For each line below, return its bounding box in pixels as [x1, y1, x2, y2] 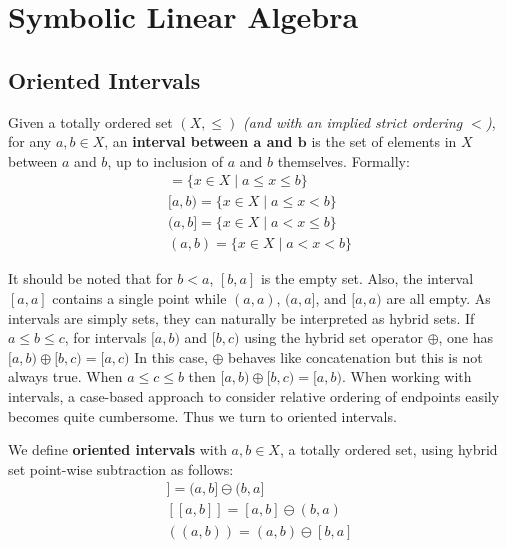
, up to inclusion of [107, 150, 223, 171]
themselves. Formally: [277, 150, 410, 171]
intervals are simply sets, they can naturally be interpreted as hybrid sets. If [8, 307, 475, 328]
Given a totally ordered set [8, 111, 173, 132]
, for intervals [64, 327, 147, 348]
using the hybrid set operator [244, 327, 423, 348]
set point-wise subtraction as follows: [8, 458, 234, 479]
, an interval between [104, 131, 249, 152]
